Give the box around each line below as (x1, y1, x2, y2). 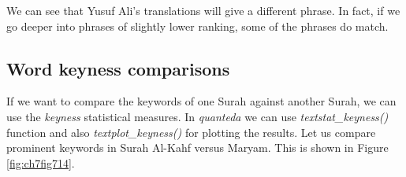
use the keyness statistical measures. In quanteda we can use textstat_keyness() (6, 108, 389, 124)
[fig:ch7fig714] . (6, 154, 75, 171)
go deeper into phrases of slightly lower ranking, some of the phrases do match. (6, 17, 389, 34)
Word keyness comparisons (6, 56, 230, 80)
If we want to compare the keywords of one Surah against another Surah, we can (6, 93, 397, 109)
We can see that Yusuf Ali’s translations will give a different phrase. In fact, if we (6, 2, 400, 18)
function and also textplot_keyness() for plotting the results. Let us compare (6, 124, 376, 140)
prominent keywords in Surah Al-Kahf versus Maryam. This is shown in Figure (6, 139, 389, 156)
